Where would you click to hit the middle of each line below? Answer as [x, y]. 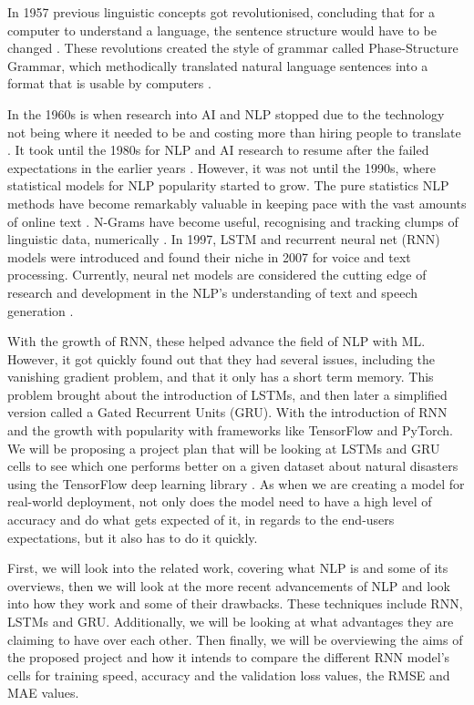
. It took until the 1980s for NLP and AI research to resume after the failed [218, 150]
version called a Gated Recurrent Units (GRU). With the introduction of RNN [227, 412]
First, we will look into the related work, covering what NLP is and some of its [228, 568]
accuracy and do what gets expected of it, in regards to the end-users [201, 520]
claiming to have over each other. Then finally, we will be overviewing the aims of [235, 639]
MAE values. [43, 693]
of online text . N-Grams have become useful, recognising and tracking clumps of [233, 221]
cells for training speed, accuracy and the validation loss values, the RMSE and [229, 674]
